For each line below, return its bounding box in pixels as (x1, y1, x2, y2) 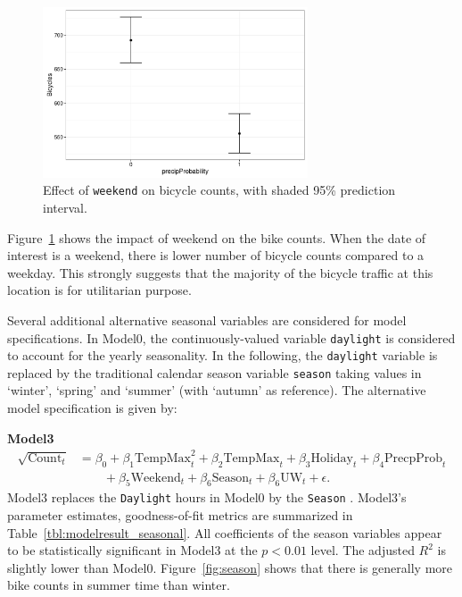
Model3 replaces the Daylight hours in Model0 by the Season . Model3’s (7, 488, 407, 507)
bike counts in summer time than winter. (7, 576, 230, 594)
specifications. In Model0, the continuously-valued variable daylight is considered (7, 328, 456, 347)
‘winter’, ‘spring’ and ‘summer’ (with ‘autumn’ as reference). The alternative (7, 381, 426, 399)
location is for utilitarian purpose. (7, 281, 192, 299)
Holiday (310, 451, 353, 465)
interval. (43, 198, 87, 216)
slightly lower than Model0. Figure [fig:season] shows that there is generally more (7, 558, 453, 576)
